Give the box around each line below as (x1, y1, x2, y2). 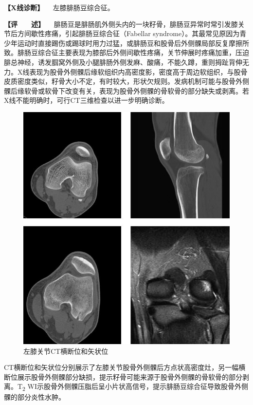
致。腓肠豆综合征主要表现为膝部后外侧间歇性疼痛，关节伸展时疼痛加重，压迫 (4, 47, 249, 58)
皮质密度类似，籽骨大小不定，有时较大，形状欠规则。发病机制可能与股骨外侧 (4, 76, 249, 86)
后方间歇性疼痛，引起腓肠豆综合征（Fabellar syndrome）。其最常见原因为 (10, 28, 240, 39)
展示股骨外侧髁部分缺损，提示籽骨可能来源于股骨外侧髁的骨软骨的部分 (17, 371, 242, 382)
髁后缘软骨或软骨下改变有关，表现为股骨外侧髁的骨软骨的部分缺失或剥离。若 (4, 85, 249, 96)
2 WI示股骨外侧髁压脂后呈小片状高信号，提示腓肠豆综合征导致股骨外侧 (22, 381, 249, 393)
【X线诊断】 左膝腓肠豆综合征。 (4, 2, 114, 12)
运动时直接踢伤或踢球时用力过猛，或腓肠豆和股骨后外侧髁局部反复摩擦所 (17, 38, 249, 48)
